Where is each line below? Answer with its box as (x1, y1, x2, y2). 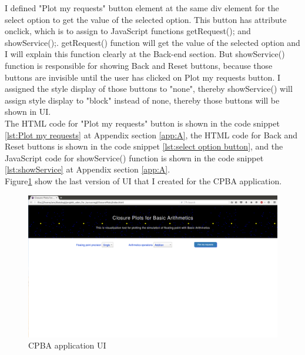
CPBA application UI (28, 339, 106, 351)
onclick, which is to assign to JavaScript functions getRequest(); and (5, 25, 251, 37)
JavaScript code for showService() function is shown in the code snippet (5, 151, 264, 164)
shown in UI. (5, 105, 51, 118)
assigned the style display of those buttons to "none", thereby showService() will (5, 82, 293, 95)
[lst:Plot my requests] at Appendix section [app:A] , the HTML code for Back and (5, 128, 298, 141)
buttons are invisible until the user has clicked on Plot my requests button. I (5, 71, 280, 83)
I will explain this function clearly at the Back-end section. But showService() (5, 48, 285, 60)
